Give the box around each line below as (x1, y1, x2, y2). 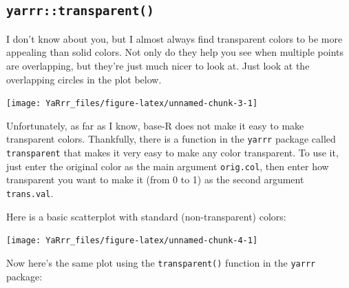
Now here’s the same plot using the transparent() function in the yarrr (6, 255, 316, 269)
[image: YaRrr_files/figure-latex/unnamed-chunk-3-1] (6, 99, 258, 109)
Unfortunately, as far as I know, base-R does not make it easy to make (6, 118, 304, 132)
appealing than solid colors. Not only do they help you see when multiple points (6, 45, 343, 59)
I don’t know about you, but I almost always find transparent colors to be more (6, 31, 343, 45)
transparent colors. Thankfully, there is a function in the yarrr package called (6, 132, 336, 146)
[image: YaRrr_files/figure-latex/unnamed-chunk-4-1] (6, 236, 258, 246)
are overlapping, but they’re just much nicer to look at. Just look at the (6, 58, 310, 72)
